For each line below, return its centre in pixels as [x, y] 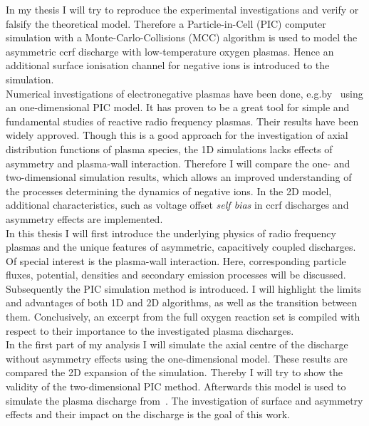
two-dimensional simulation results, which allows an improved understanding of [179, 177]
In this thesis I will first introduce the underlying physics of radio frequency [171, 233]
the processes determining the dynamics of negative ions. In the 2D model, [169, 191]
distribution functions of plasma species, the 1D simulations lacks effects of [169, 149]
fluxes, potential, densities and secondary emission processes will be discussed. [176, 275]
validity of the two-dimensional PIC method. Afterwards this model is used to [176, 386]
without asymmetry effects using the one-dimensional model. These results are [177, 358]
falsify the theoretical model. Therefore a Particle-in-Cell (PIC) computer [166, 23]
